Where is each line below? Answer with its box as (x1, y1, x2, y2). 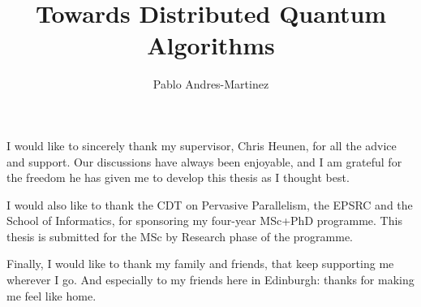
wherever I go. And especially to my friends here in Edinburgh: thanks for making (6, 271, 415, 288)
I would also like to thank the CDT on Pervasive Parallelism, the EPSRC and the (6, 196, 413, 213)
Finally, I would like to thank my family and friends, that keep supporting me (6, 255, 394, 272)
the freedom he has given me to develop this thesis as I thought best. (6, 169, 350, 186)
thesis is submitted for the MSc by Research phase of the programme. (6, 227, 353, 244)
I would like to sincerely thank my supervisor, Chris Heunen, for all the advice (6, 136, 397, 153)
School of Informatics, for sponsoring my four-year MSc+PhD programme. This (6, 212, 402, 229)
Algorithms (147, 28, 275, 62)
